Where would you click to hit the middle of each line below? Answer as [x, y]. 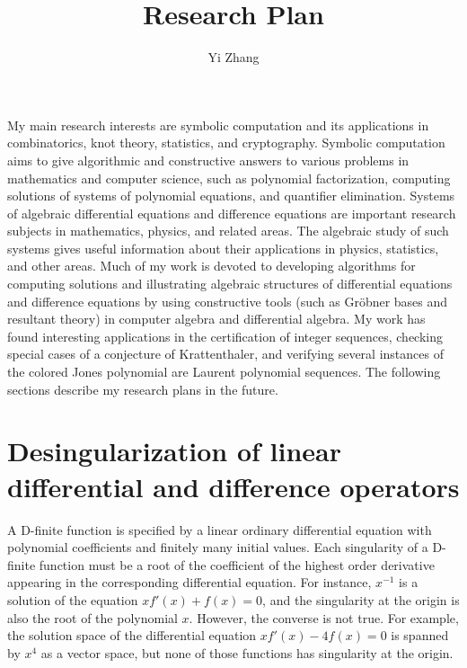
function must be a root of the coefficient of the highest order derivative [237, 564]
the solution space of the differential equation [132, 635]
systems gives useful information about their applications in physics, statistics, [223, 248]
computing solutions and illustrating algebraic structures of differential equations [230, 284]
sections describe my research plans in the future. [143, 389]
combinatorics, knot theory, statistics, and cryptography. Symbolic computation [226, 143]
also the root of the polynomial [93, 617]
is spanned [420, 635]
